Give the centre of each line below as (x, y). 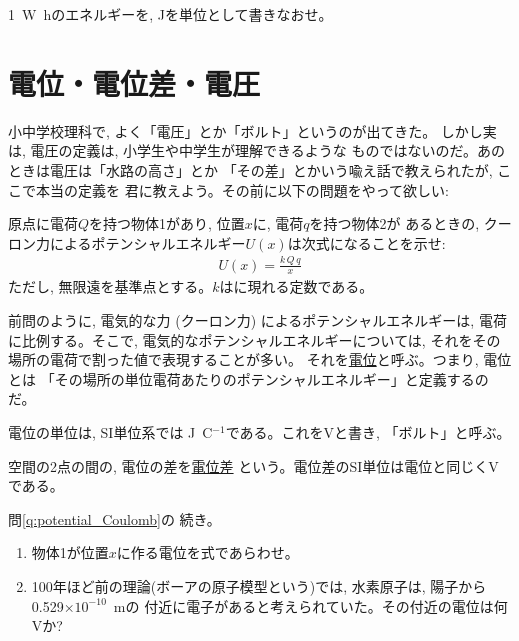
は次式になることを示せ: (366, 242)
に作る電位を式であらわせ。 (207, 552)
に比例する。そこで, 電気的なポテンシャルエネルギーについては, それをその (254, 339)
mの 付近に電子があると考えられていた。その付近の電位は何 (310, 605)
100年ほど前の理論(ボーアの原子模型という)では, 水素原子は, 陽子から (259, 585)
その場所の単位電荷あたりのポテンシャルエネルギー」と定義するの (271, 378)
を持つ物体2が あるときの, (394, 223)
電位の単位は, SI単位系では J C (110, 432)
